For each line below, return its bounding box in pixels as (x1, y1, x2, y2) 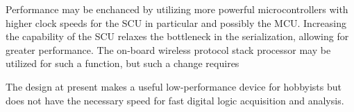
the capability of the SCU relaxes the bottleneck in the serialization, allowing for (6, 29, 349, 44)
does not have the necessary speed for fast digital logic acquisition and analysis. (6, 93, 344, 107)
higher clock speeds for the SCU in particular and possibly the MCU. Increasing (6, 15, 346, 30)
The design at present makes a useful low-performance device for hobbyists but (6, 79, 342, 93)
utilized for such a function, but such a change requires (6, 56, 239, 71)
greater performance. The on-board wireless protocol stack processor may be (6, 42, 331, 57)
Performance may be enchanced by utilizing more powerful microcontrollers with (6, 2, 348, 16)
